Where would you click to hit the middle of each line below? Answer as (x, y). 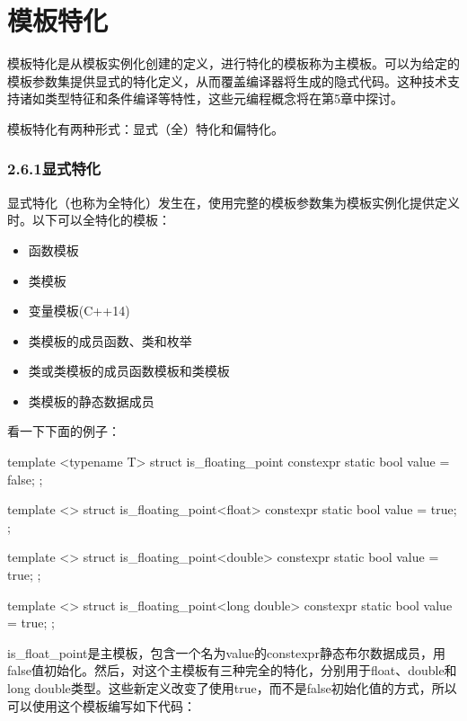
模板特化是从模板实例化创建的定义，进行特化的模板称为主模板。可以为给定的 (233, 63)
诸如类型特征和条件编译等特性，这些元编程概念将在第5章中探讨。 (211, 98)
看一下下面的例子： (64, 431)
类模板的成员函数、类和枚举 (110, 340)
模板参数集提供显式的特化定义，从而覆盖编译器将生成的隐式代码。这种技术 (227, 80)
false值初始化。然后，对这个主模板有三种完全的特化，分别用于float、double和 (232, 670)
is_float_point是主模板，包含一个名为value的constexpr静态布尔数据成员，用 (226, 652)
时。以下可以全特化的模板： (89, 220)
